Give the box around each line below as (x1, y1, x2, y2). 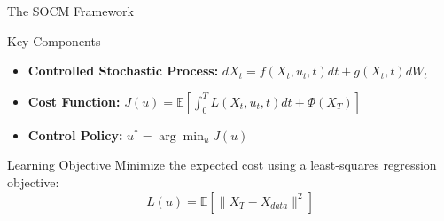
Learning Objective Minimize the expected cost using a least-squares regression (7, 155, 437, 174)
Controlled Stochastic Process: (27, 61, 219, 80)
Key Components (7, 31, 101, 50)
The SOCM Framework (7, 2, 134, 20)
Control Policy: (27, 125, 123, 144)
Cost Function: (27, 91, 121, 110)
